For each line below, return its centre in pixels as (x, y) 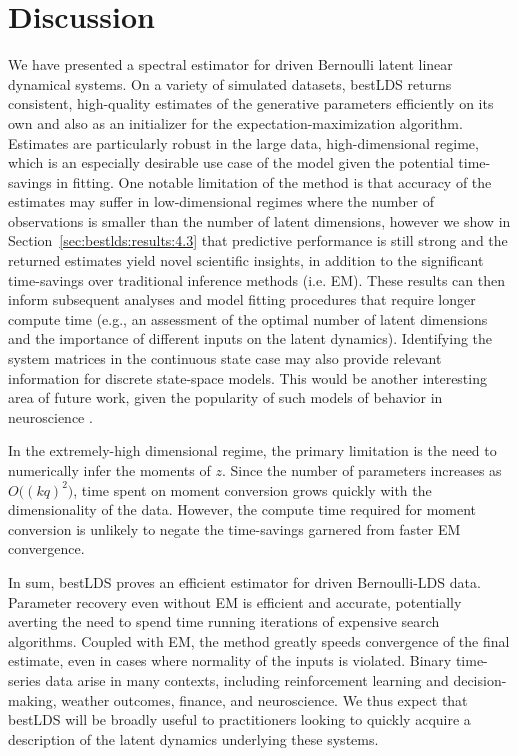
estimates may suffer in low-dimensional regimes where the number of (221, 201)
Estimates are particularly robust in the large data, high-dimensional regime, (243, 142)
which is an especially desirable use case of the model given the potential (231, 162)
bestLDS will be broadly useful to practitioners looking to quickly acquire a (239, 719)
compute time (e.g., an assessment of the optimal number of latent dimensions (248, 318)
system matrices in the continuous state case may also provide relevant (225, 358)
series (24, 679)
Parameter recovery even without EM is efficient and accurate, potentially (235, 601)
